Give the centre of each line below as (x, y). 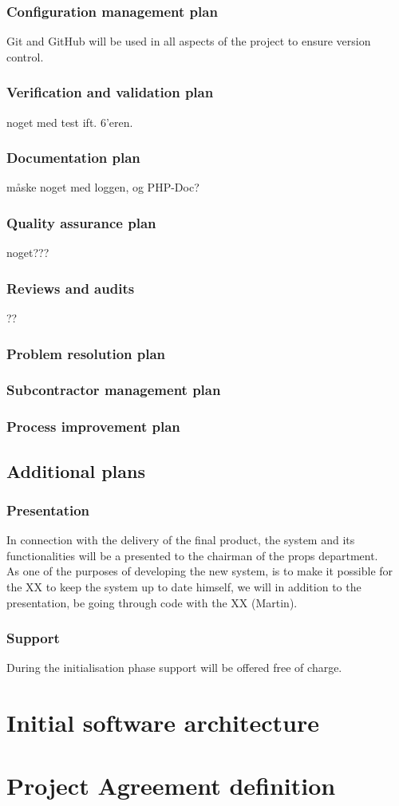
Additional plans (76, 470)
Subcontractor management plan (114, 390)
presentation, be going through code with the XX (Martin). (152, 602)
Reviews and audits (71, 288)
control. (25, 56)
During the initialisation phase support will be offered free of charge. (174, 668)
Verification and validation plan (110, 92)
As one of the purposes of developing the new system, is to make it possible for (200, 571)
